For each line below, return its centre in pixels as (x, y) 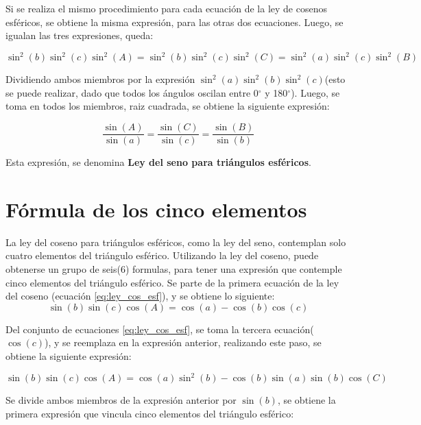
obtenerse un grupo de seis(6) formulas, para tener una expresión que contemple (174, 269)
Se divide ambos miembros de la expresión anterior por (121, 400)
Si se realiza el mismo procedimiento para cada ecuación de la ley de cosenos (166, 8)
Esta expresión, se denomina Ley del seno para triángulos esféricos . (158, 162)
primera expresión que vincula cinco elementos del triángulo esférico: (150, 413)
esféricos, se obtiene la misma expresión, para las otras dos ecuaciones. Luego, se (175, 22)
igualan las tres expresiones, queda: (80, 35)
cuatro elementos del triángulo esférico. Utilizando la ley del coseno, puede (162, 255)
